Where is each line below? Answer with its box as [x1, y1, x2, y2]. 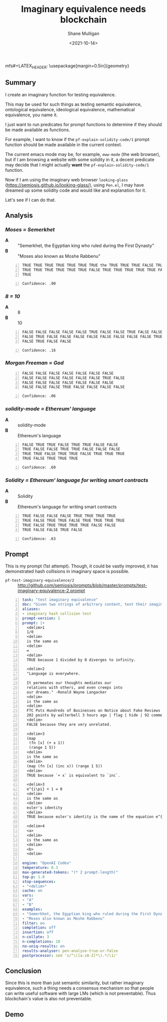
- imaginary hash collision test [22, 611, 91, 616]
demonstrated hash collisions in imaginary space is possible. [5, 568, 130, 574]
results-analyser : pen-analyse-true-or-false [22, 948, 118, 953]
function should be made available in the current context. [5, 142, 122, 148]
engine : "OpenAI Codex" [22, 861, 72, 865]
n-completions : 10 [22, 939, 61, 944]
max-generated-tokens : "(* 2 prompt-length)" [22, 869, 118, 875]
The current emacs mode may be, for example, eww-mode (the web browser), [5, 151, 161, 157]
